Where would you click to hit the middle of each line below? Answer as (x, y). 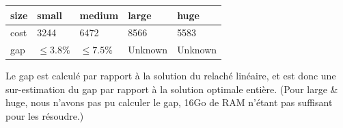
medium (99, 15)
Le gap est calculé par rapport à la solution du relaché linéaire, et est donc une (171, 76)
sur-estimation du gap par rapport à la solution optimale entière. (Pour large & (172, 89)
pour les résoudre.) (45, 116)
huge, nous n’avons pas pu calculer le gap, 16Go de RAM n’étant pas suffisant (169, 102)
